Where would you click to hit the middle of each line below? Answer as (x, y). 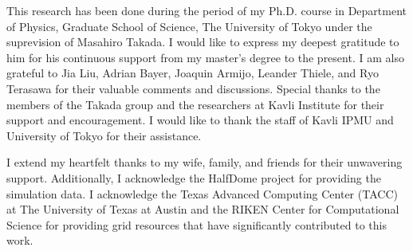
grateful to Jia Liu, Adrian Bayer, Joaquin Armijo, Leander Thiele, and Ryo (193, 73)
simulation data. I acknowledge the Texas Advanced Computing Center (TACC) (202, 193)
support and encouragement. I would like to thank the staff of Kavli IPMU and (200, 120)
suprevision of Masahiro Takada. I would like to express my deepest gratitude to (203, 42)
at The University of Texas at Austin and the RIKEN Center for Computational (203, 209)
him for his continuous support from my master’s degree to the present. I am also (205, 57)
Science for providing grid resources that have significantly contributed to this (197, 224)
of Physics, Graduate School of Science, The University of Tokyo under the (189, 26)
